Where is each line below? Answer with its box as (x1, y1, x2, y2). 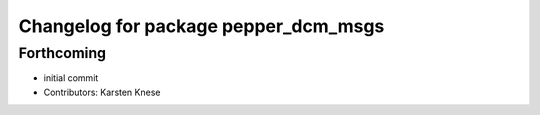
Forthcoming (18, 44, 107, 62)
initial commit (43, 72, 99, 84)
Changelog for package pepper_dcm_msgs (18, 15, 385, 37)
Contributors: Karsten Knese (43, 86, 161, 98)
